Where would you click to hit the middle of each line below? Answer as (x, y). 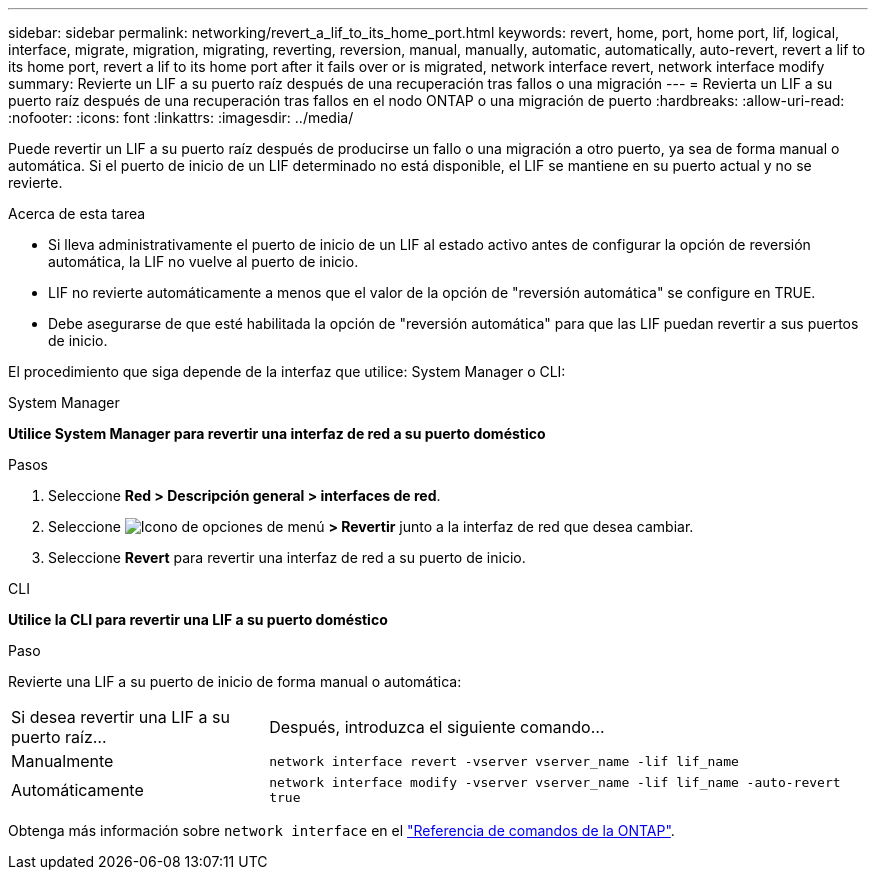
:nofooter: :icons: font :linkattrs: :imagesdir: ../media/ (181, 117)
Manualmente (62, 761)
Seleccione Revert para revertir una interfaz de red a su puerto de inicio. (287, 557)
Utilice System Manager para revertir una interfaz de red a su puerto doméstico (277, 433)
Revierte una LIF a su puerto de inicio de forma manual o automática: (235, 681)
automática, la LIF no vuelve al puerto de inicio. (203, 261)
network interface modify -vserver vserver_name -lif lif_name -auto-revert (555, 782)
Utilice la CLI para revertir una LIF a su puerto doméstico (198, 619)
